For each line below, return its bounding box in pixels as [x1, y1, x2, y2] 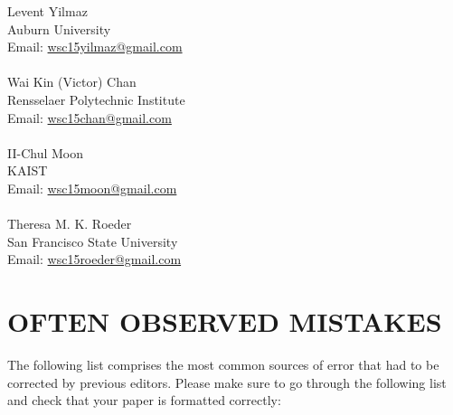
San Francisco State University [7, 231, 178, 250]
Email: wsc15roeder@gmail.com [7, 250, 182, 269]
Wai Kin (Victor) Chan [7, 72, 137, 91]
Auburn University [7, 19, 111, 38]
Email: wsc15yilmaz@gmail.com [7, 37, 183, 56]
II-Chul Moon [7, 143, 84, 162]
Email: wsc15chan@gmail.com [7, 108, 172, 127]
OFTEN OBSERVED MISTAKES [7, 303, 442, 340]
